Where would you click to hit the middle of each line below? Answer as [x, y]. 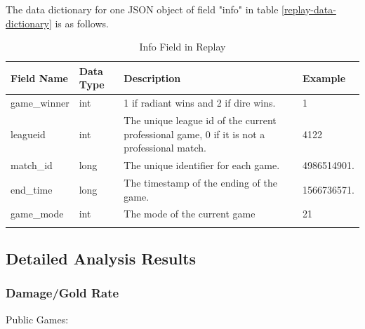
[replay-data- [309, 9]
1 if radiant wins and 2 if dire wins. [200, 103]
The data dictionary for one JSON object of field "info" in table [142, 9]
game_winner [40, 103]
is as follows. [82, 23]
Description [152, 78]
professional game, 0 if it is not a [194, 134]
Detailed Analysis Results [101, 258]
